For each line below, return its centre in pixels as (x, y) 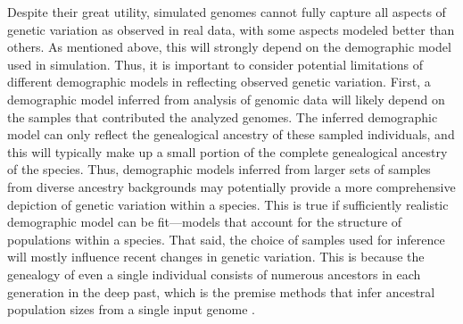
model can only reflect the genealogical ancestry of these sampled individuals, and (231, 134)
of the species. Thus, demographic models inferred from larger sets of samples (219, 169)
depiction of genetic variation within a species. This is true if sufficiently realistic (228, 204)
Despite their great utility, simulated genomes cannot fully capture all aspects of (227, 12)
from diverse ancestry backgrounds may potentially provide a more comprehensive (231, 186)
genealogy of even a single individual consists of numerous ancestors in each (214, 274)
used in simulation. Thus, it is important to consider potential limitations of (215, 64)
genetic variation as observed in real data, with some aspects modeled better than (231, 29)
